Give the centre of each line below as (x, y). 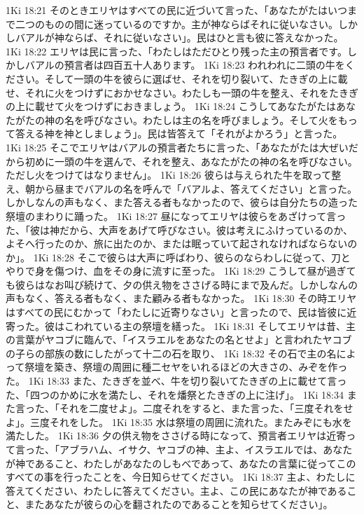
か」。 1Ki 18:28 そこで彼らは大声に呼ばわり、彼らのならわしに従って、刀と (178, 257)
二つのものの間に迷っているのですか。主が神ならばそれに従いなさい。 (177, 23)
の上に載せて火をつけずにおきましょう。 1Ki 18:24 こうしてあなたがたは (171, 106)
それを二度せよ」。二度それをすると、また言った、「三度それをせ (206, 408)
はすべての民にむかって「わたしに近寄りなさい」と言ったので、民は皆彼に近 (181, 312)
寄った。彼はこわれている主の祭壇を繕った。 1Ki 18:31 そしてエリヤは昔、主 (181, 325)
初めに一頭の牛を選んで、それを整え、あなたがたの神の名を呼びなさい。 (191, 161)
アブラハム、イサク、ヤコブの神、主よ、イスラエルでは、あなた (206, 449)
